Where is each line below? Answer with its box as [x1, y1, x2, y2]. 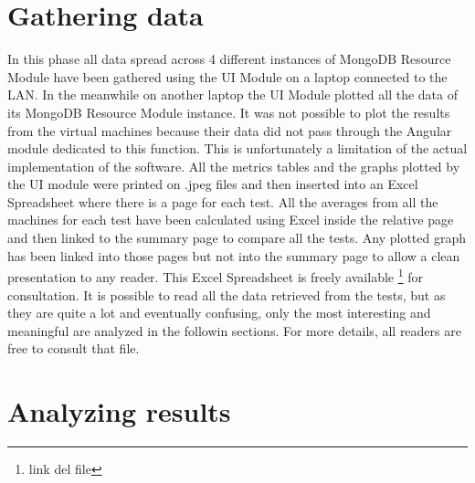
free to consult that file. [7, 339, 140, 358]
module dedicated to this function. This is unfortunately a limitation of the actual [7, 139, 468, 158]
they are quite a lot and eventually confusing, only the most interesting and [7, 303, 431, 322]
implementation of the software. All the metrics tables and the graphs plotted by [7, 156, 460, 175]
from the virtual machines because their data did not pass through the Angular [7, 121, 452, 140]
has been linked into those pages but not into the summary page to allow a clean [7, 246, 460, 265]
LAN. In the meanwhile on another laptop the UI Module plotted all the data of [7, 85, 458, 104]
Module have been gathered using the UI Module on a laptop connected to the [7, 67, 448, 86]
